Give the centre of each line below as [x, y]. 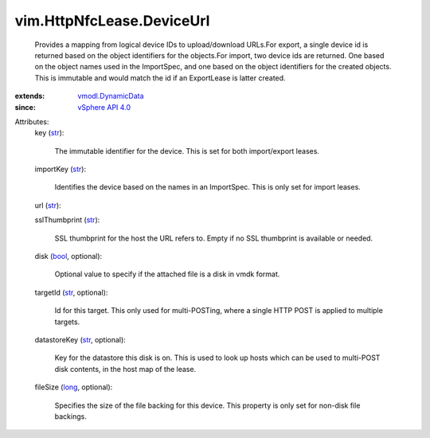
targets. [67, 322]
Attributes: [32, 121]
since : [25, 107]
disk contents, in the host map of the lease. [125, 369]
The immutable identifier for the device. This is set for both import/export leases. [187, 151]
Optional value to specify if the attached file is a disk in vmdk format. [167, 274]
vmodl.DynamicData [111, 96]
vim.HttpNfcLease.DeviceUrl [112, 21]
